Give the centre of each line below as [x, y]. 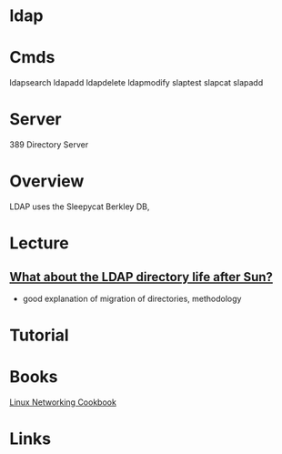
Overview [47, 182]
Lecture [40, 243]
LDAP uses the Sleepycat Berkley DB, [80, 207]
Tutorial [40, 335]
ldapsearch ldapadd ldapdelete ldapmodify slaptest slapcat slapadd [136, 83]
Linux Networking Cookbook [63, 402]
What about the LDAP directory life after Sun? [141, 277]
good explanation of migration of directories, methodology [132, 298]
